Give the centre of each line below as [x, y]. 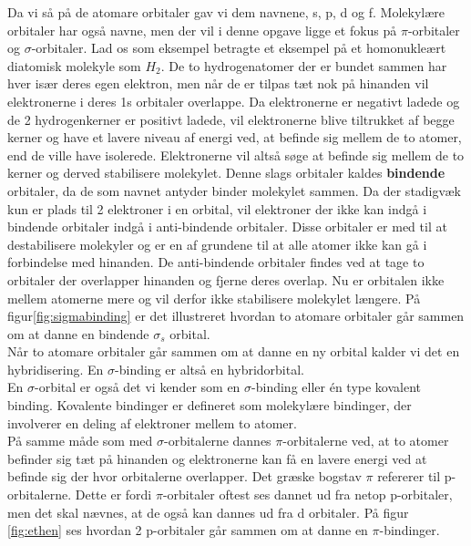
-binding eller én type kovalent [336, 387]
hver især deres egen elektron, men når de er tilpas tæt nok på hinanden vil [218, 83]
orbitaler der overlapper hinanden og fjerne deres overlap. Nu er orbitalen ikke [226, 279]
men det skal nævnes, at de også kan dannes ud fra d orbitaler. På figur [208, 512]
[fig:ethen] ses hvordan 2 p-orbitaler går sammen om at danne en [188, 530]
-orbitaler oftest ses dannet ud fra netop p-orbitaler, [307, 494]
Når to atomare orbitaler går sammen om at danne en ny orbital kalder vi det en [234, 351]
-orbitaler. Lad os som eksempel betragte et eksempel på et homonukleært [239, 48]
